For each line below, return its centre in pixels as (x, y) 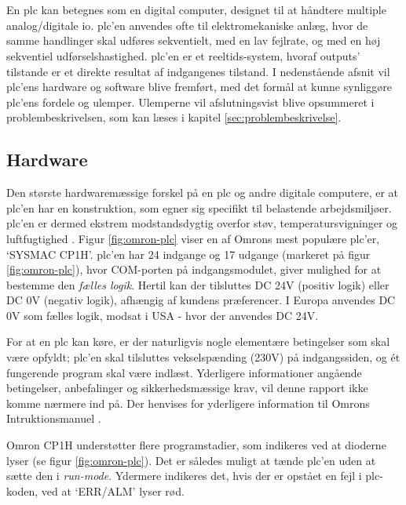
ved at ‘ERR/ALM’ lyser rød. (113, 490)
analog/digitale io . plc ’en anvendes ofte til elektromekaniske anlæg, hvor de (187, 25)
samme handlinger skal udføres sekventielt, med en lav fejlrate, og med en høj (194, 40)
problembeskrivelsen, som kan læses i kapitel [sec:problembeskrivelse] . (174, 117)
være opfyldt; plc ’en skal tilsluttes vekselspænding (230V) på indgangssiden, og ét (203, 357)
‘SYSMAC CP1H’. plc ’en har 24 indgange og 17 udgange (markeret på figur (188, 254)
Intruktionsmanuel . (54, 418)
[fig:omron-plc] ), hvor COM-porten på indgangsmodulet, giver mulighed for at (194, 269)
